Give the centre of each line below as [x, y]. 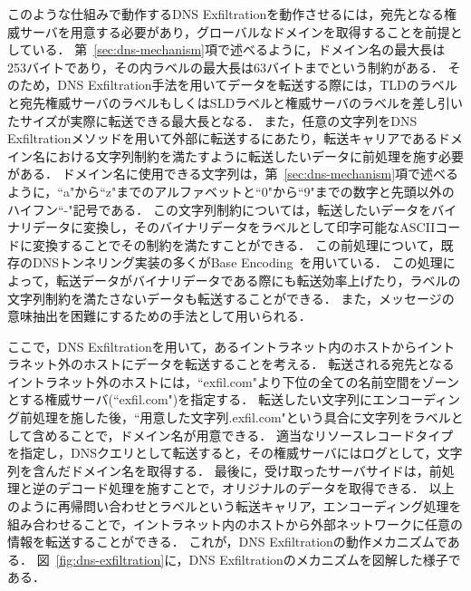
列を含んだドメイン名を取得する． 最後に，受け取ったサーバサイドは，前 [225, 470]
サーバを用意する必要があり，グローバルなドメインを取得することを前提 [235, 31]
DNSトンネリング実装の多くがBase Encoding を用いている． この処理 [237, 262]
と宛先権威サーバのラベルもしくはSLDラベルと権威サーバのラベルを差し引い [235, 102]
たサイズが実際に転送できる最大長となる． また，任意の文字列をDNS [212, 120]
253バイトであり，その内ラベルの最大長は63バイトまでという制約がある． [226, 67]
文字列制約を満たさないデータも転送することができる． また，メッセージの [231, 298]
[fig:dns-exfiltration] [110, 559]
